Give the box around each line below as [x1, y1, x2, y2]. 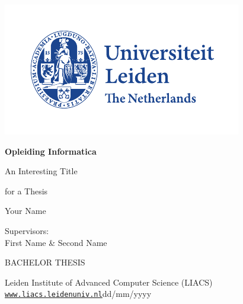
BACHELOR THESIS [5, 256, 85, 268]
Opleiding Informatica [5, 145, 97, 157]
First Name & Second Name [5, 236, 107, 248]
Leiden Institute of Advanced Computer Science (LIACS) [5, 276, 213, 288]
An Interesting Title [5, 165, 78, 177]
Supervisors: [5, 224, 49, 236]
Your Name [5, 204, 46, 217]
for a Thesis [5, 184, 48, 197]
